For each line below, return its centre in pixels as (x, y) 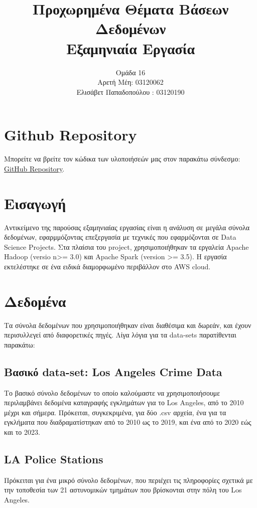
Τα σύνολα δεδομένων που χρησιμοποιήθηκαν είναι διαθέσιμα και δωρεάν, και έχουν (128, 325)
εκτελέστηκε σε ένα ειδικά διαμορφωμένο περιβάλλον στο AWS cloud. (107, 266)
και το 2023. (22, 432)
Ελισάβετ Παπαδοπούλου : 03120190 (131, 92)
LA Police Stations (54, 459)
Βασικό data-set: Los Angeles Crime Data (113, 371)
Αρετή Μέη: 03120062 (131, 82)
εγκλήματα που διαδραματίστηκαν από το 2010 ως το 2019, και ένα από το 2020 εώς (128, 422)
